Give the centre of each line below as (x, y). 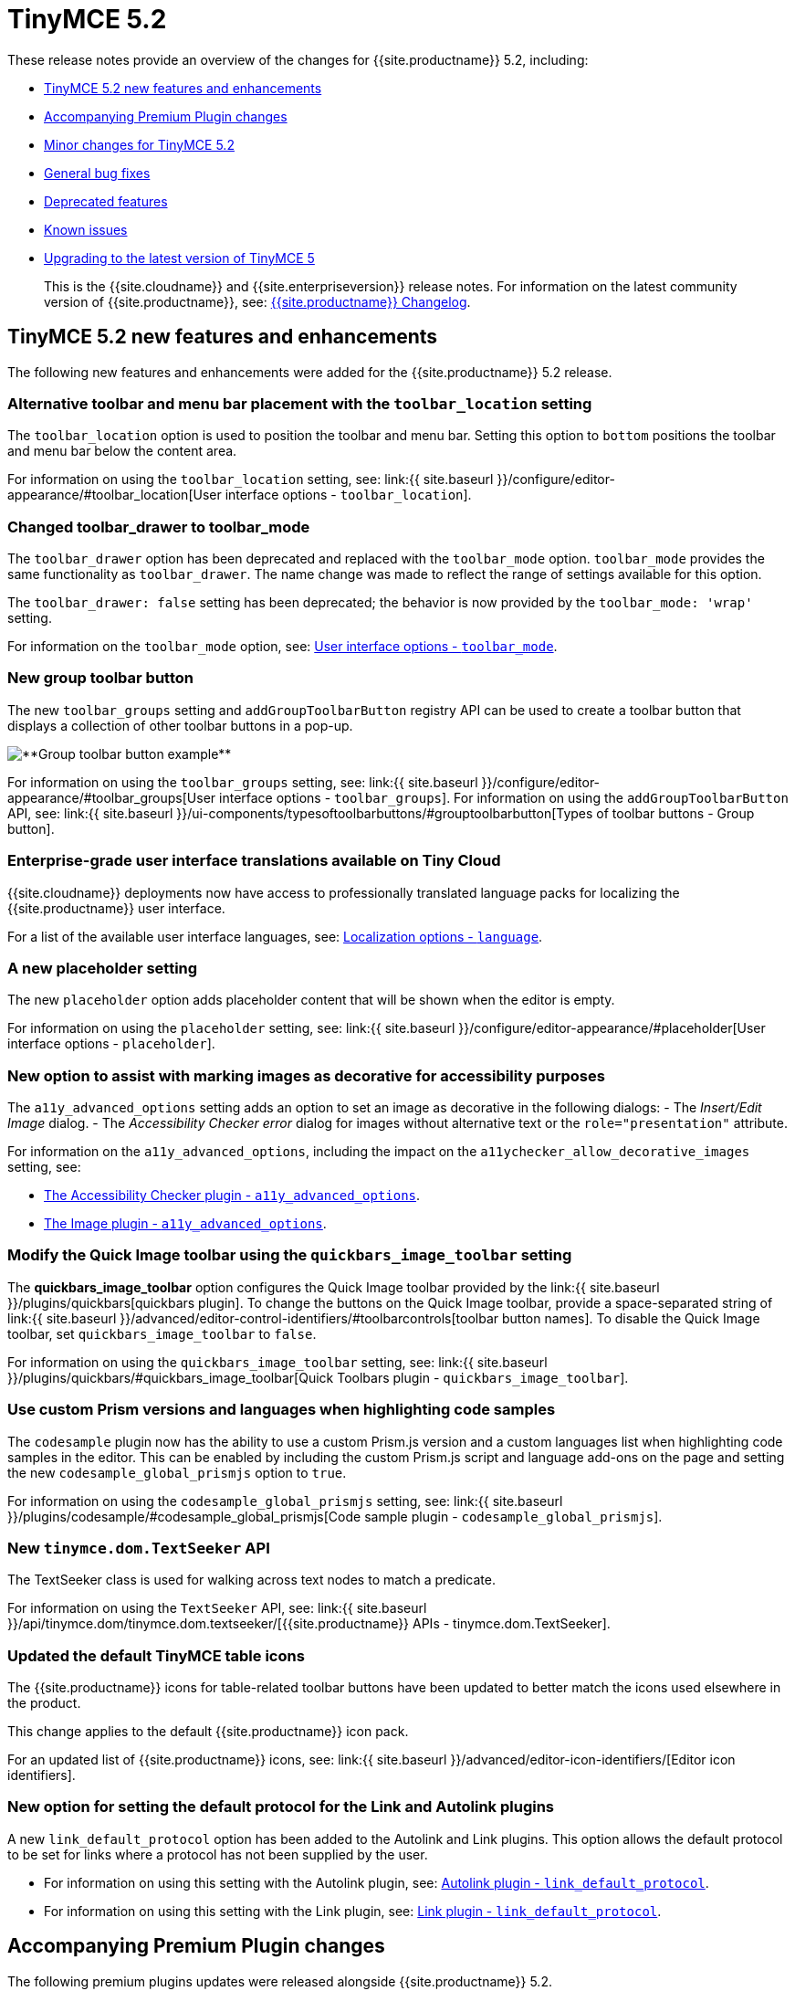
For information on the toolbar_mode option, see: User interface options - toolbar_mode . (282, 647)
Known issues (86, 229)
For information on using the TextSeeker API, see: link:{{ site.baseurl (217, 1608)
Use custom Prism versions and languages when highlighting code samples (282, 1410)
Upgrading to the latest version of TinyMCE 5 (179, 258)
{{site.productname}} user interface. (116, 908)
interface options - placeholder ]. (111, 1044)
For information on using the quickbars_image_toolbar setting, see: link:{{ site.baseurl (277, 1362)
